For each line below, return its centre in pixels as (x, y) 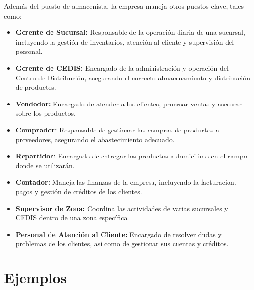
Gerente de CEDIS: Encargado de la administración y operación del (122, 67)
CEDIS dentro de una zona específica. (72, 218)
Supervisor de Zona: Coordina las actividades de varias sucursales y (122, 208)
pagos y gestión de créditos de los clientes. (79, 191)
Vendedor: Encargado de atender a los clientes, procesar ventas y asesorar (129, 103)
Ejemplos (36, 277)
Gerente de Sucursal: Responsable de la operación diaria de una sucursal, (130, 32)
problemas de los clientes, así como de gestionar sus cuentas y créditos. (122, 244)
